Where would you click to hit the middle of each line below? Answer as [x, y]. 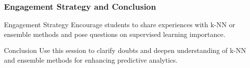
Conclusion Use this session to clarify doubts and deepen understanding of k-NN [125, 50]
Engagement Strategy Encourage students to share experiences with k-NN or [120, 25]
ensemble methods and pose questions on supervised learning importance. [115, 34]
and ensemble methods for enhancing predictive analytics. [91, 60]
